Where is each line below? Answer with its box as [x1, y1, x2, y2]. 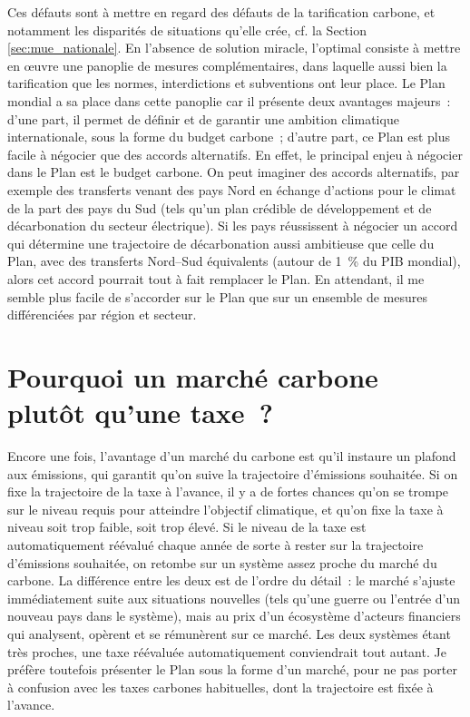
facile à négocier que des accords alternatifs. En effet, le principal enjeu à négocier [7, 144, 463, 163]
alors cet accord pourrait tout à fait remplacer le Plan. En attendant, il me [7, 269, 425, 288]
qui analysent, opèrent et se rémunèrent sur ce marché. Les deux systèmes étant [7, 624, 451, 643]
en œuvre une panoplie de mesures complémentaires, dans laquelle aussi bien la [7, 55, 447, 74]
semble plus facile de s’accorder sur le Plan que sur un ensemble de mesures [7, 287, 427, 306]
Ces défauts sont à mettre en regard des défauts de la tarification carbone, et [7, 3, 436, 21]
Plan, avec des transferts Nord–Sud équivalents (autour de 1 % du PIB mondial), [7, 251, 461, 270]
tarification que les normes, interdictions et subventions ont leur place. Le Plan [7, 74, 446, 93]
